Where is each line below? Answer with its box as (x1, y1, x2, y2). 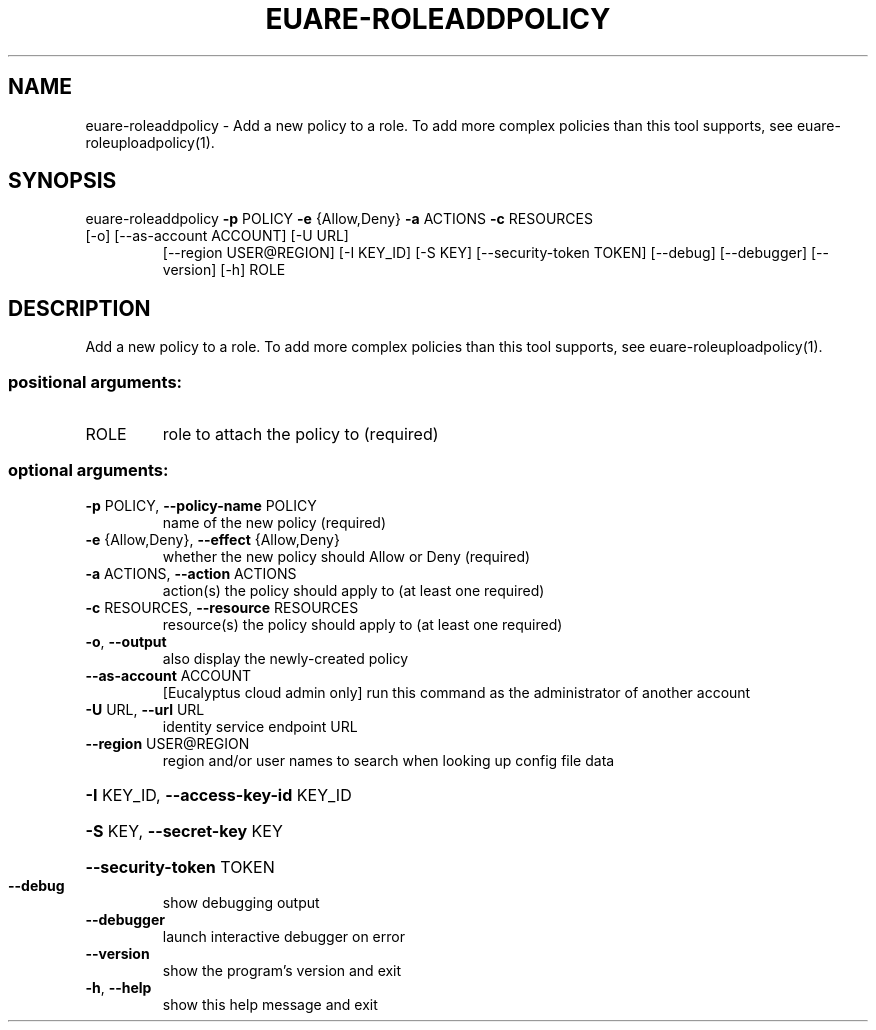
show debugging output (162, 893, 320, 911)
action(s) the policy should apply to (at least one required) (162, 581, 545, 599)
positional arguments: (8, 371, 183, 392)
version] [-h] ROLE (162, 261, 286, 279)
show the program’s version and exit (162, 961, 402, 979)
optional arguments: (8, 460, 169, 481)
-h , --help (85, 978, 152, 996)
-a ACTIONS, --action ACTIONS (85, 564, 297, 582)
